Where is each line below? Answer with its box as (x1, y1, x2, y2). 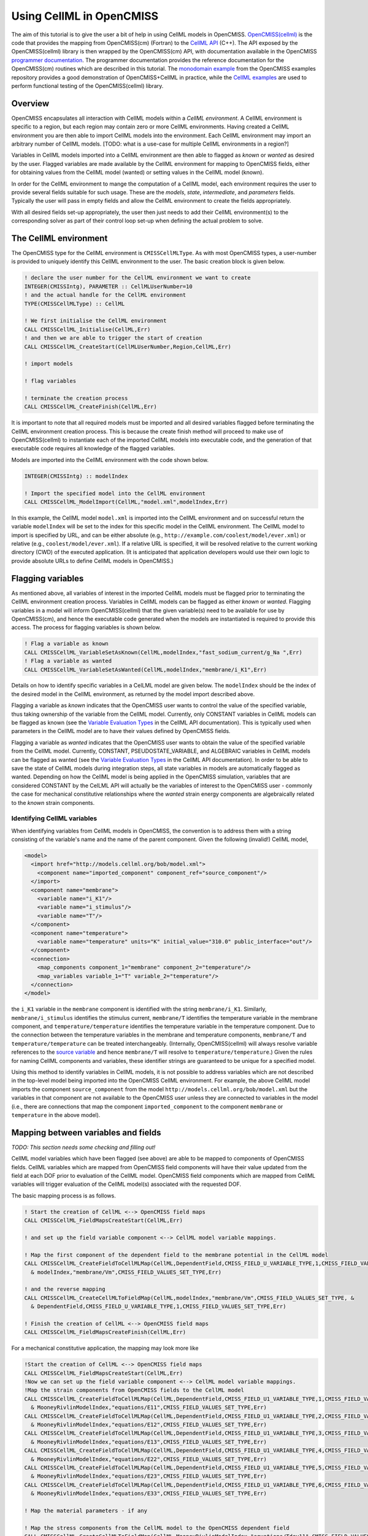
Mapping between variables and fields (11, 1127, 161, 1138)
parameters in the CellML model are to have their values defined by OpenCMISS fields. (11, 727, 231, 735)
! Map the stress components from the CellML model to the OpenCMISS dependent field (24, 1524, 289, 1531)
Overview (11, 98, 50, 109)
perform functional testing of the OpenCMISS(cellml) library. (11, 82, 164, 89)
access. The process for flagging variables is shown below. (11, 624, 161, 631)
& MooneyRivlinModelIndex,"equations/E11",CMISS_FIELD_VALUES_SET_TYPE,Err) (31, 1404, 267, 1411)
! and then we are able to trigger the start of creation (24, 335, 202, 342)
